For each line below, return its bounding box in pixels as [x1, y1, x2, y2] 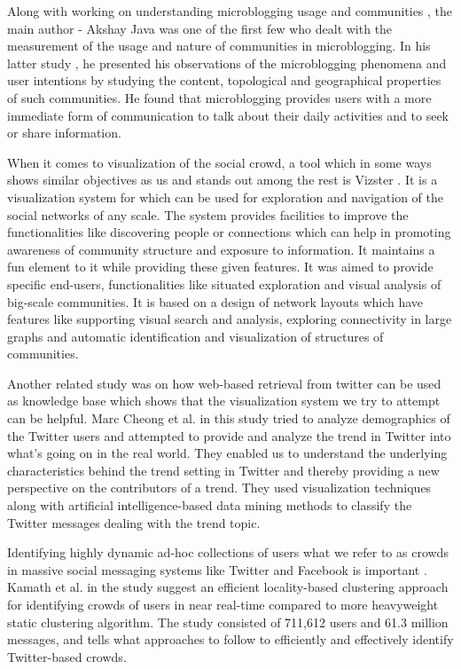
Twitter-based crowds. [7, 647, 127, 665]
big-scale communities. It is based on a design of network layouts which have [7, 292, 424, 311]
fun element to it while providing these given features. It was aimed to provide [7, 257, 434, 276]
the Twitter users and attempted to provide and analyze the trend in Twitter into [7, 426, 451, 445]
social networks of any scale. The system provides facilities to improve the [7, 205, 409, 224]
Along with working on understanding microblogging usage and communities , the [7, 2, 453, 20]
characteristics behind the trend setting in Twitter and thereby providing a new [7, 460, 440, 479]
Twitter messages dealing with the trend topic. [7, 513, 261, 531]
